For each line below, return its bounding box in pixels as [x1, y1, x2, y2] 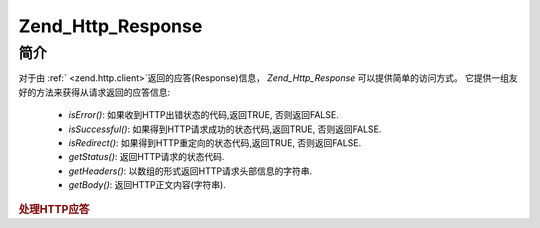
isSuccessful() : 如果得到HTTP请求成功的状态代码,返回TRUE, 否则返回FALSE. [68, 123, 382, 135]
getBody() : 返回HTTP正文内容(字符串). [68, 179, 227, 191]
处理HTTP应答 [18, 202, 90, 216]
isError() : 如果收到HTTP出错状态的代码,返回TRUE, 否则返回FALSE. [68, 109, 339, 121]
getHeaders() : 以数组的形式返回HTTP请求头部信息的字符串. [68, 165, 313, 177]
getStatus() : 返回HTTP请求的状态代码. [68, 151, 225, 163]
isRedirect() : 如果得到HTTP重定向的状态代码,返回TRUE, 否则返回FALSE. [68, 136, 362, 149]
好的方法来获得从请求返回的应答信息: [18, 86, 171, 98]
